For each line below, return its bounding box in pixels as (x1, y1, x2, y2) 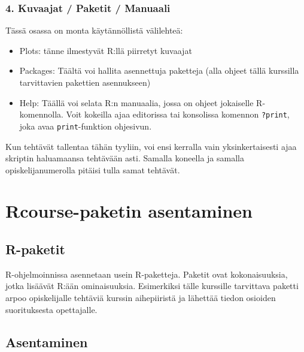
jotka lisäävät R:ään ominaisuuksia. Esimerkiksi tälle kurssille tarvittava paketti (5, 279, 299, 292)
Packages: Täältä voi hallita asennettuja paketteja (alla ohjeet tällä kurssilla (19, 64, 299, 77)
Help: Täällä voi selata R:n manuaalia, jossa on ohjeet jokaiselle (19, 96, 254, 109)
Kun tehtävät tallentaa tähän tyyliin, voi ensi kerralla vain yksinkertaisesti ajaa (5, 140, 297, 152)
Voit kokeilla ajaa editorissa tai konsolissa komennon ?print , (66, 108, 290, 121)
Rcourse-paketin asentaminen (5, 198, 253, 223)
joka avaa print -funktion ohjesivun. (19, 119, 152, 132)
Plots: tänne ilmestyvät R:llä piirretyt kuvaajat (19, 44, 192, 56)
